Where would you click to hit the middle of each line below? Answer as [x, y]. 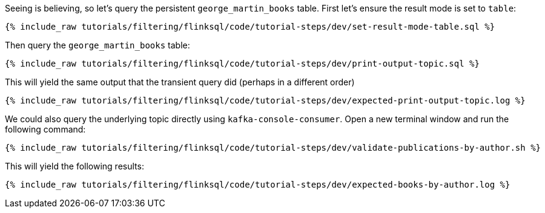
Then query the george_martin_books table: [97, 45]
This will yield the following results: [74, 166]
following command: [45, 129]
